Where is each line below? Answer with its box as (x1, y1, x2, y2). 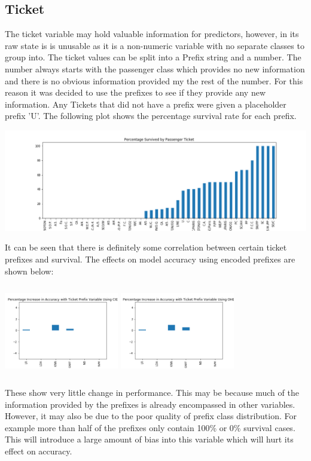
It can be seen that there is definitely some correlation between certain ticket (5, 241, 287, 254)
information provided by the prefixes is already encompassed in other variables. (5, 398, 295, 410)
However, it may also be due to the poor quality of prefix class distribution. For (5, 410, 297, 422)
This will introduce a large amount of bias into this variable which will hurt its (5, 433, 294, 445)
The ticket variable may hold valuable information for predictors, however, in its (5, 28, 299, 40)
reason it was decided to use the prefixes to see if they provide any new (5, 86, 266, 99)
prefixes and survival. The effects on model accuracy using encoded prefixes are (5, 252, 295, 265)
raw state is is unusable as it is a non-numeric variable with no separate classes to (5, 39, 304, 51)
